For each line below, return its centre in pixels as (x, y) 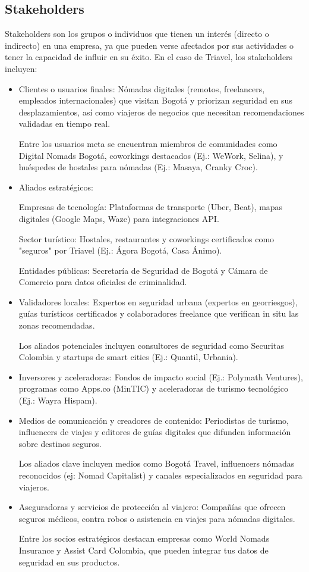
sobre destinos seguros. (60, 443)
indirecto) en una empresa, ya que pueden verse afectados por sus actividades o (149, 45)
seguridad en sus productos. (69, 562)
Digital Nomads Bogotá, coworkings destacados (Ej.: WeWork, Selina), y (151, 155)
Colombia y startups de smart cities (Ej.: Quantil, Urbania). (128, 357)
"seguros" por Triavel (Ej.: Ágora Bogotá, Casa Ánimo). (120, 250)
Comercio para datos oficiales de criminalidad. (103, 282)
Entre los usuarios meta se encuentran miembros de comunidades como (148, 143)
